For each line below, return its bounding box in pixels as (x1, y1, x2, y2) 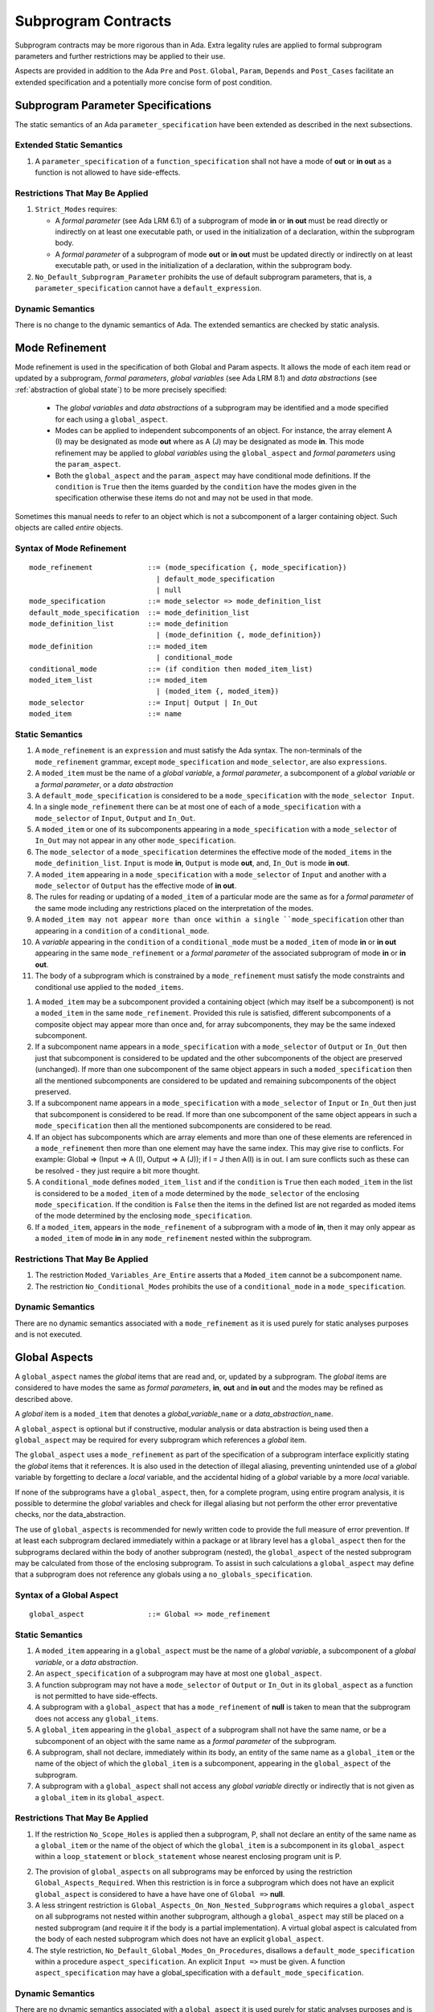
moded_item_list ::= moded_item (29, 676, 208, 685)
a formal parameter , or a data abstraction (35, 779, 174, 789)
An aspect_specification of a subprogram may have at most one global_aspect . (35, 1668, 322, 1678)
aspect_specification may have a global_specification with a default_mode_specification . (35, 1968, 364, 1977)
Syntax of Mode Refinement (14, 542, 127, 554)
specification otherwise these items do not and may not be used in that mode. (55, 493, 313, 503)
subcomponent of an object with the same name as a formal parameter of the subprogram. (35, 1736, 337, 1746)
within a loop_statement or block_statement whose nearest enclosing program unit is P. (35, 1852, 342, 1862)
